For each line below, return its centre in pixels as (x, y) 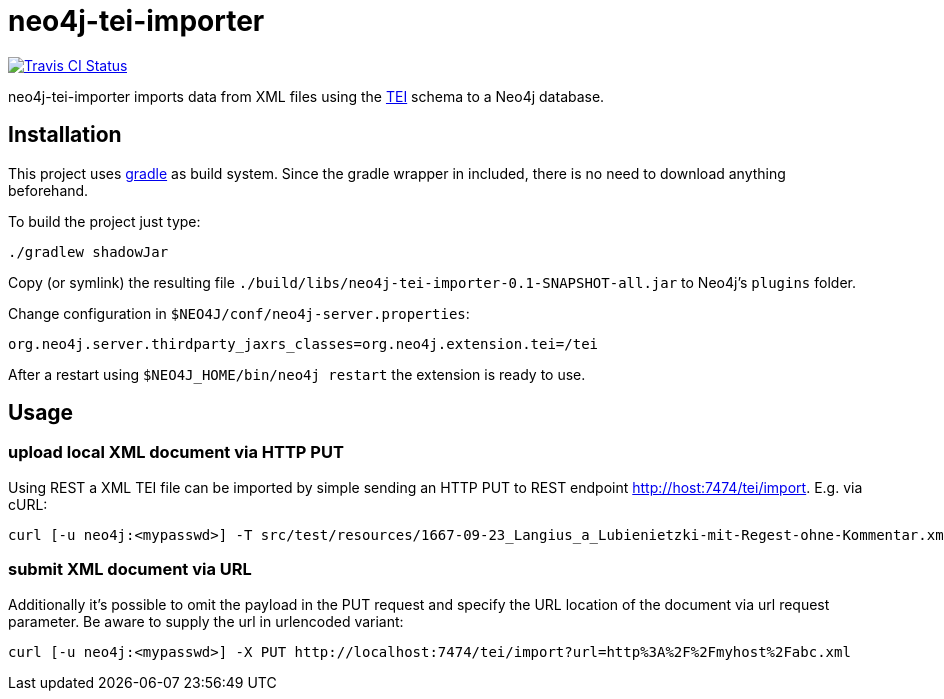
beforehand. (48, 190)
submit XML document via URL (130, 569)
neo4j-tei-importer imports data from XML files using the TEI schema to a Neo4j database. (306, 96)
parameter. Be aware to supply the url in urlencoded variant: (206, 621)
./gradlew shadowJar (88, 251)
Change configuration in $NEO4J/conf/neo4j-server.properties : (239, 313)
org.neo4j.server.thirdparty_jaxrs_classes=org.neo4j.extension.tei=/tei (303, 343)
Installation (65, 135)
